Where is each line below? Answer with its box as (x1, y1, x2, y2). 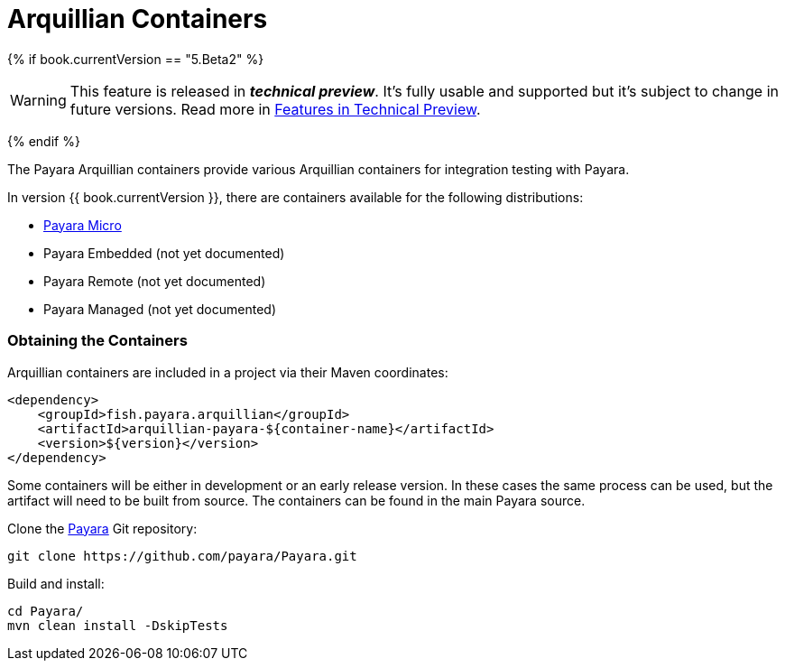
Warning (10, 90, 67, 109)
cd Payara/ (7, 603, 84, 618)
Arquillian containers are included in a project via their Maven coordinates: (7, 364, 448, 380)
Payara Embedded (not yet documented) (43, 245, 285, 261)
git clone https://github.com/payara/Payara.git (7, 548, 357, 563)
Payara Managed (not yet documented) (43, 301, 277, 317)
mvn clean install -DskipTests (7, 617, 228, 633)
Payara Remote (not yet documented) (43, 273, 266, 289)
